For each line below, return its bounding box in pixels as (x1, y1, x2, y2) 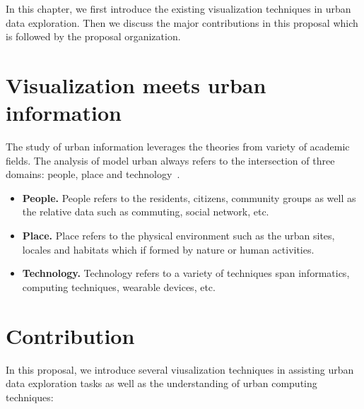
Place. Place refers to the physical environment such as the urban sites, (22, 228, 335, 243)
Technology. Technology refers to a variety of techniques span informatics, (22, 266, 350, 280)
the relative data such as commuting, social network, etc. (22, 204, 269, 219)
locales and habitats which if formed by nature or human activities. (22, 242, 315, 256)
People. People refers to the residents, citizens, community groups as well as (22, 190, 356, 205)
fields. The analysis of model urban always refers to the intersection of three (6, 153, 335, 167)
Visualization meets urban (6, 70, 266, 99)
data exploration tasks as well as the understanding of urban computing (6, 376, 317, 391)
